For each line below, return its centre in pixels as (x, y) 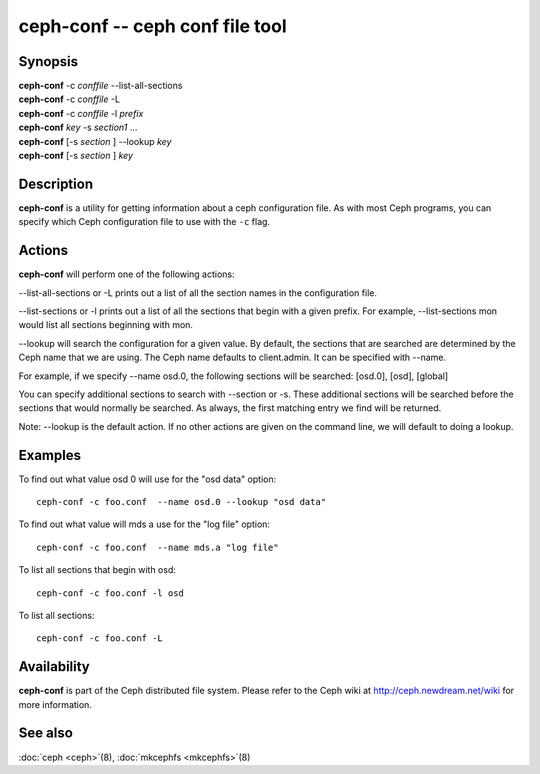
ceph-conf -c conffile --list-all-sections (100, 86)
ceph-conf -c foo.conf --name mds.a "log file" (157, 547)
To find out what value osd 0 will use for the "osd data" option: (147, 479)
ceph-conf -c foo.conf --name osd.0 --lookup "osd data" (181, 502)
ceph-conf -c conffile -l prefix (81, 113)
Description (56, 183)
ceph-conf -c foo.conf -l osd (110, 593)
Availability (54, 666)
